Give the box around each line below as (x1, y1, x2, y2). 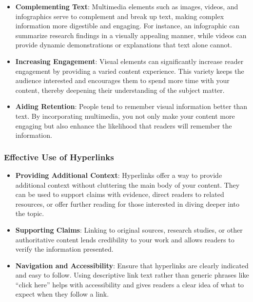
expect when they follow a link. (15, 289, 109, 299)
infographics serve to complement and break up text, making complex (15, 11, 224, 21)
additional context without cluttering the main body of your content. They (15, 179, 240, 190)
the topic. (15, 208, 44, 218)
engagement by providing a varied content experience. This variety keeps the (15, 65, 244, 76)
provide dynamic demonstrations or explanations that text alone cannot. (15, 40, 232, 50)
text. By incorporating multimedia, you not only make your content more (15, 110, 235, 121)
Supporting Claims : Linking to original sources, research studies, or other (15, 224, 243, 235)
